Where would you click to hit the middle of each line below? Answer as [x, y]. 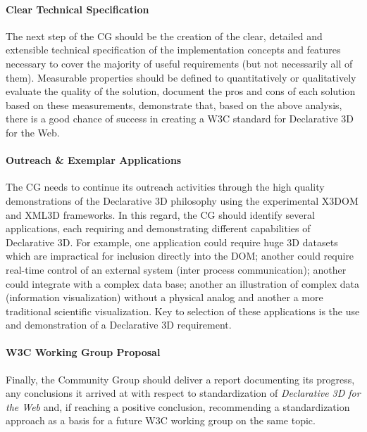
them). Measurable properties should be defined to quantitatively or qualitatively [181, 77]
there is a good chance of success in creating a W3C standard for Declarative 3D [180, 119]
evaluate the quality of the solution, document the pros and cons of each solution [181, 91]
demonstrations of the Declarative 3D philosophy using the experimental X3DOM [182, 200]
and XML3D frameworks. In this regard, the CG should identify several [160, 214]
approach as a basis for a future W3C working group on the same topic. [161, 420]
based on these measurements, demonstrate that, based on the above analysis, [174, 104]
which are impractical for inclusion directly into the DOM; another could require [180, 256]
